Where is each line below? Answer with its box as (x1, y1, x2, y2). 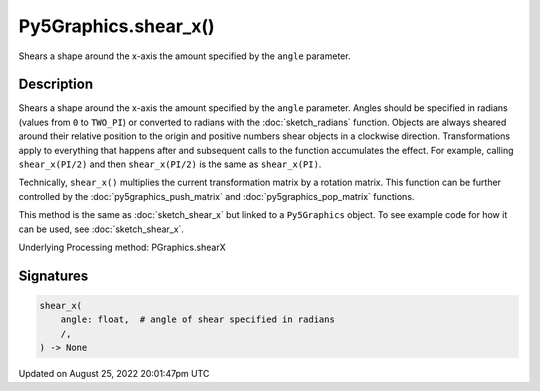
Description (18, 76, 94, 93)
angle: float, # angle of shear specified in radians (60, 314, 335, 325)
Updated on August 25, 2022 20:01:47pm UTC (18, 368, 210, 380)
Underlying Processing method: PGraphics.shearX (18, 241, 226, 253)
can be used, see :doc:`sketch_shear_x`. (18, 223, 185, 235)
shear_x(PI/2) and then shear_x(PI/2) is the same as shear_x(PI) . (18, 158, 322, 170)
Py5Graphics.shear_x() (18, 15, 215, 37)
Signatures (18, 267, 89, 284)
